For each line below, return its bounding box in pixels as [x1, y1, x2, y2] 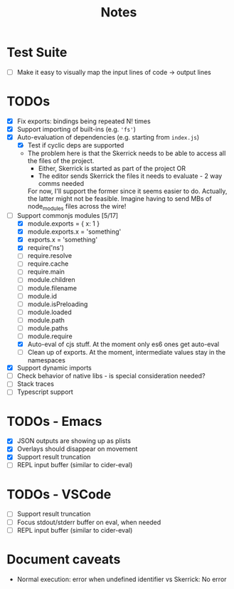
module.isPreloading [27, 300, 88, 308]
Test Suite [6, 44, 68, 61]
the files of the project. [27, 157, 95, 165]
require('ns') [27, 244, 65, 252]
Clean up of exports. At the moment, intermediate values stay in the [27, 348, 225, 357]
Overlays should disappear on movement [16, 444, 138, 453]
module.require [27, 332, 73, 340]
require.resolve [27, 251, 73, 260]
